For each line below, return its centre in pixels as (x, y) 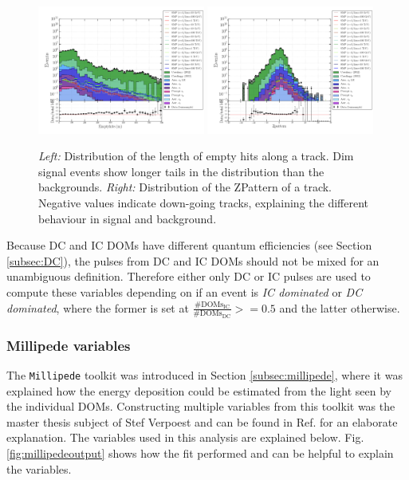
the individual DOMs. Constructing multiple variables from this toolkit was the (201, 406)
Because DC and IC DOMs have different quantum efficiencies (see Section (189, 245)
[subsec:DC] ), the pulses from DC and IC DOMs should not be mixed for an (193, 260)
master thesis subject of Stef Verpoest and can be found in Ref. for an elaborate (202, 421)
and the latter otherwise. (340, 307)
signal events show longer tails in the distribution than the (181, 171)
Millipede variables (69, 345)
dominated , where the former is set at (98, 307)
